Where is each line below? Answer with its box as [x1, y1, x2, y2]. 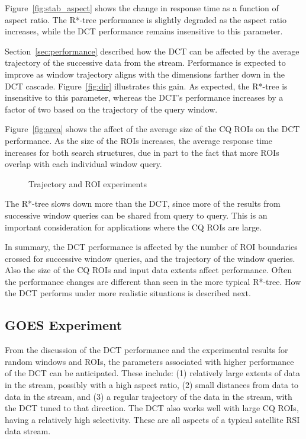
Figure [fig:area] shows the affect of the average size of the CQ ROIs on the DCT [5, 123, 300, 135]
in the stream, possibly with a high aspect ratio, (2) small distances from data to [5, 379, 299, 391]
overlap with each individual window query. [5, 158, 162, 170]
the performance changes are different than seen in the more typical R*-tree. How [5, 275, 301, 287]
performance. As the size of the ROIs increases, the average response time [5, 134, 272, 146]
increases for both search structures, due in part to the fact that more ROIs [5, 146, 279, 158]
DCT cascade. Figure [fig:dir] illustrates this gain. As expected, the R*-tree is [5, 79, 288, 92]
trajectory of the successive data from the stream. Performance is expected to [5, 56, 286, 69]
